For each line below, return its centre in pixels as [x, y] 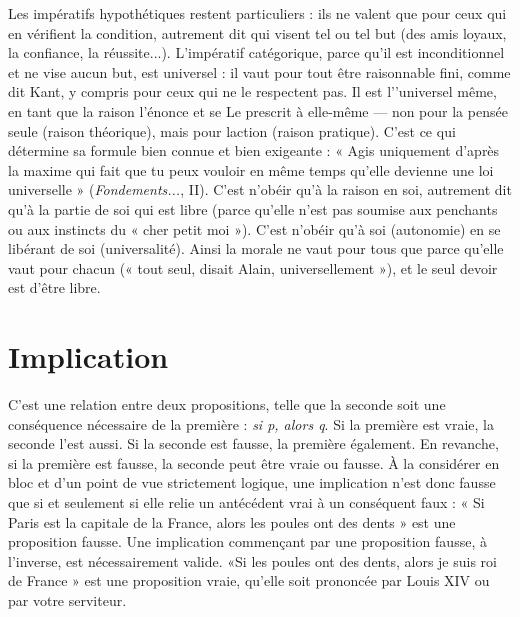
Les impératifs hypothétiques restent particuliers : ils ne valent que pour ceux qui [257, 13]
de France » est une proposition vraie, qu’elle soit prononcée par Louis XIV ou [249, 580]
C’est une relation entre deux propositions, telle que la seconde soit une [227, 404]
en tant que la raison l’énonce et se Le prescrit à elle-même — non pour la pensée [258, 110]
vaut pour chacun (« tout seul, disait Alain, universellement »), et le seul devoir [253, 267]
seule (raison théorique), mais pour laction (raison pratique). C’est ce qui [232, 130]
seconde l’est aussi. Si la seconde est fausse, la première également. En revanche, [253, 443]
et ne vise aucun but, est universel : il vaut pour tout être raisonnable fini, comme [259, 71]
